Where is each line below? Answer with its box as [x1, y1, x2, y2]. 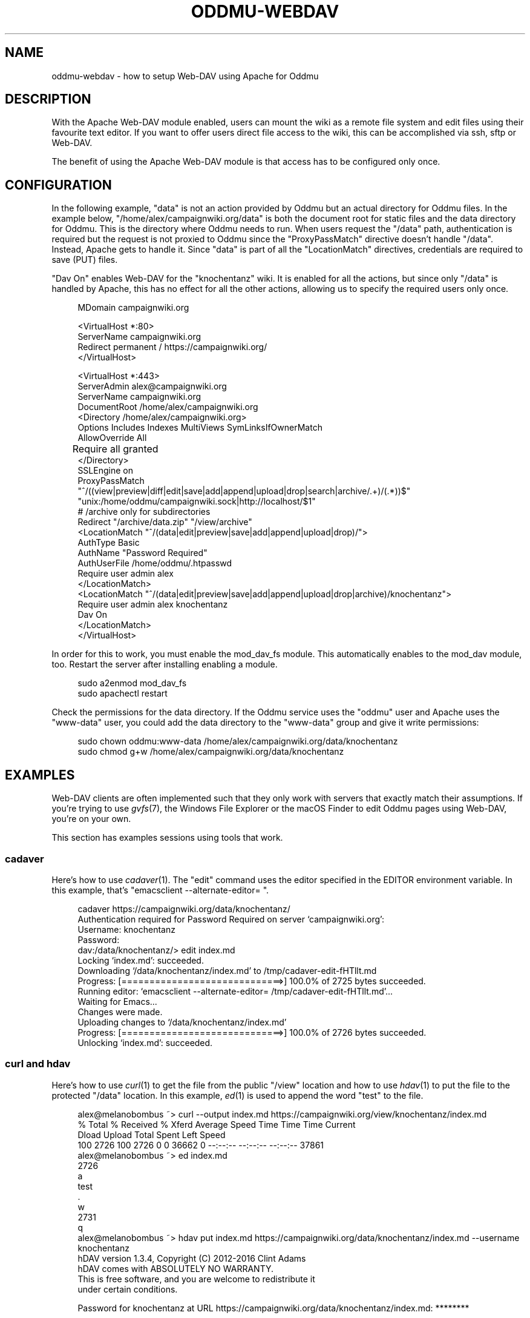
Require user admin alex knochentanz [77, 599, 228, 610]
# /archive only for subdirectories [77, 506, 211, 517]
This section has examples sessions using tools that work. [51, 832, 283, 843]
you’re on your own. [51, 813, 131, 824]
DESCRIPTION [5, 91, 91, 107]
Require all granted [72, 443, 159, 455]
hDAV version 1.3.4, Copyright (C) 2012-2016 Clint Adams [77, 1253, 306, 1263]
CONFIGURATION [5, 177, 112, 193]
